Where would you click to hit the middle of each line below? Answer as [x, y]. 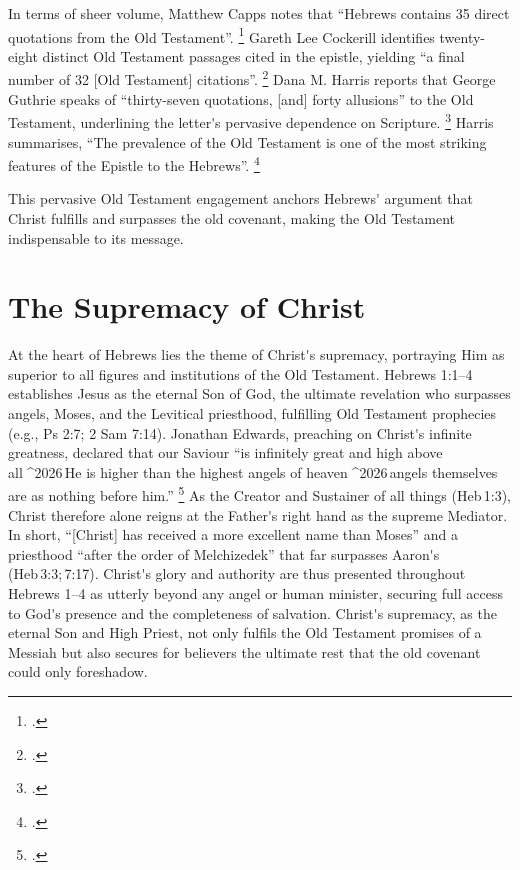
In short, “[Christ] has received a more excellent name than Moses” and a [233, 534]
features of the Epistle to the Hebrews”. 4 [134, 163]
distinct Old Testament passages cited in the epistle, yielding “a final [253, 55]
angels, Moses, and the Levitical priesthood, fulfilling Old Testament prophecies [252, 413]
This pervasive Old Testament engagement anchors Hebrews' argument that [240, 198]
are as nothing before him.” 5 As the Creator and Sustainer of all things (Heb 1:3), [259, 494]
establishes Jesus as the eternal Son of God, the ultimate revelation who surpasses [259, 393]
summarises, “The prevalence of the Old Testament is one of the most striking [247, 141]
